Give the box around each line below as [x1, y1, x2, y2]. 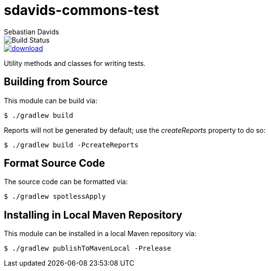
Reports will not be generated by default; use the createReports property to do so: [4, 126, 266, 134]
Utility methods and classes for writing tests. [4, 59, 146, 67]
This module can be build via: [4, 96, 98, 105]
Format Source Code [4, 157, 105, 170]
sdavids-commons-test [4, 2, 159, 18]
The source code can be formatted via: [4, 177, 128, 186]
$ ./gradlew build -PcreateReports [4, 141, 139, 149]
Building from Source [4, 76, 108, 88]
